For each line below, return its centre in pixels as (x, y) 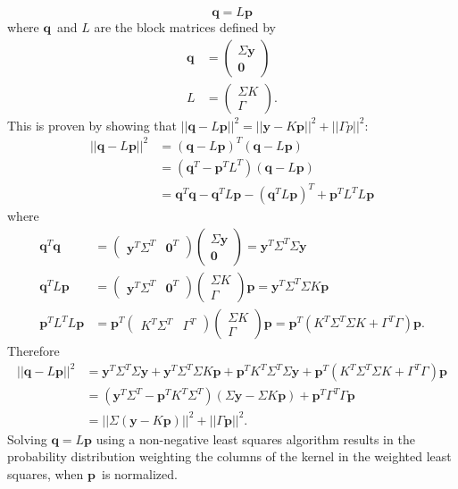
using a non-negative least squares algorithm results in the (255, 438)
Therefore (33, 351)
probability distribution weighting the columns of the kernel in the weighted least (229, 456)
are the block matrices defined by (185, 27)
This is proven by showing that (92, 125)
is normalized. (139, 473)
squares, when (46, 473)
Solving (27, 438)
